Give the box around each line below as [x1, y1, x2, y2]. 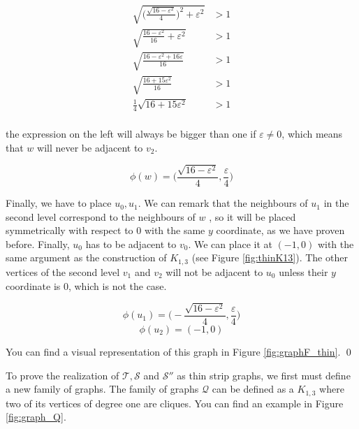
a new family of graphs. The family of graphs [6, 381, 199, 396]
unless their [279, 264, 328, 279]
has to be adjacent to [85, 236, 177, 251]
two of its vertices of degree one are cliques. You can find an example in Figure [6, 395, 344, 410]
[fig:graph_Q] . [6, 409, 66, 424]
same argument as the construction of [6, 250, 167, 265]
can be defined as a [212, 381, 294, 396]
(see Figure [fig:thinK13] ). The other [191, 250, 348, 265]
